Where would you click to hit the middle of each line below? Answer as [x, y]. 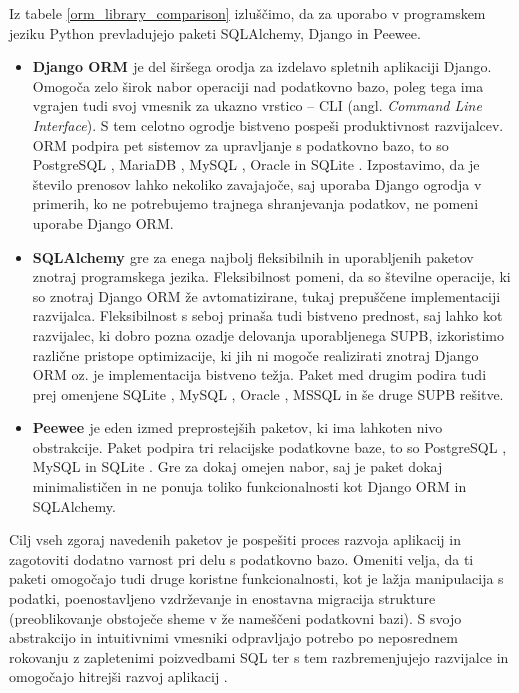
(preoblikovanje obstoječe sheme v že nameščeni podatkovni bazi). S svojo [235, 617]
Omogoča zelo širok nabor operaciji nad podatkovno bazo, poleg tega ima [258, 85]
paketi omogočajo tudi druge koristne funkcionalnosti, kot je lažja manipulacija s [256, 578]
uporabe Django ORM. [103, 222]
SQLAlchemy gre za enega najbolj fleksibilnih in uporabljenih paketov [253, 256]
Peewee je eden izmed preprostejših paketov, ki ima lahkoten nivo [237, 427]
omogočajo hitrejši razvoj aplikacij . [118, 676]
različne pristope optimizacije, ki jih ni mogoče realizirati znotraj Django [255, 354]
